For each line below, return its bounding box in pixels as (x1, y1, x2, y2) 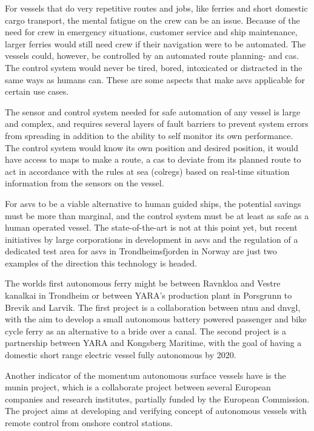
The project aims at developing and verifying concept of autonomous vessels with (5, 404, 307, 417)
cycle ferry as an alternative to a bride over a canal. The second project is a (5, 324, 286, 337)
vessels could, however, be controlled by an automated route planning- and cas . (5, 49, 299, 62)
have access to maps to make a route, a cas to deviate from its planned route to (5, 153, 301, 166)
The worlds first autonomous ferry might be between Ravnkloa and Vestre (5, 277, 281, 290)
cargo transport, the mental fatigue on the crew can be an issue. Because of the (5, 13, 300, 26)
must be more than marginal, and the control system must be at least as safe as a (5, 209, 309, 222)
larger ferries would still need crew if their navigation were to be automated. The (5, 37, 306, 50)
